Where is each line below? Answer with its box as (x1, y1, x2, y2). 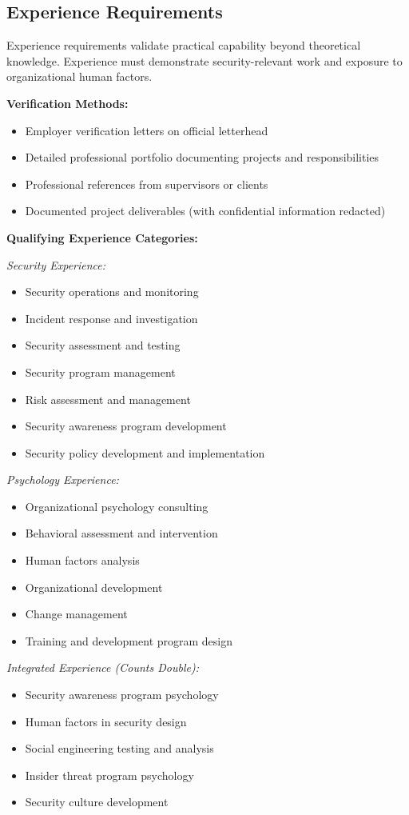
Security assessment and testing (25, 337, 181, 354)
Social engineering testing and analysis (25, 740, 214, 757)
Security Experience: (6, 256, 106, 273)
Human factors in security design (25, 713, 187, 729)
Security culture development (25, 793, 169, 810)
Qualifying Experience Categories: (6, 229, 198, 246)
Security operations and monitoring (25, 283, 199, 300)
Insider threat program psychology (25, 766, 194, 783)
